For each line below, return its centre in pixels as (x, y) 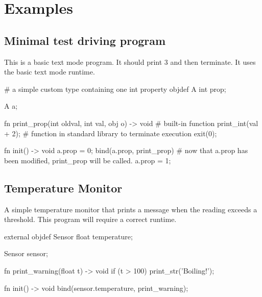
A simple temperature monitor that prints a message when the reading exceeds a (131, 209)
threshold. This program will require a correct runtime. (90, 219)
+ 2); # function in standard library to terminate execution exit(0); (111, 133)
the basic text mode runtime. (50, 72)
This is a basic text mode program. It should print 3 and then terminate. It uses (130, 61)
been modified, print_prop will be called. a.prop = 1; (88, 160)
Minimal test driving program (85, 40)
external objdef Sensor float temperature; (68, 236)
